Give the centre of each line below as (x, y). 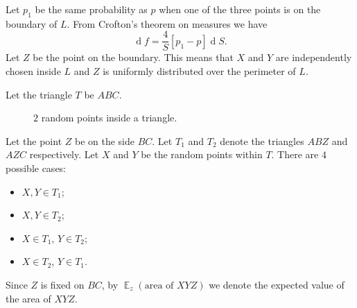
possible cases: (36, 168)
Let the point (34, 140)
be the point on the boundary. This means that (133, 57)
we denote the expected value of (277, 284)
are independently (314, 57)
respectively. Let (64, 154)
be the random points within (202, 154)
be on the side (104, 140)
